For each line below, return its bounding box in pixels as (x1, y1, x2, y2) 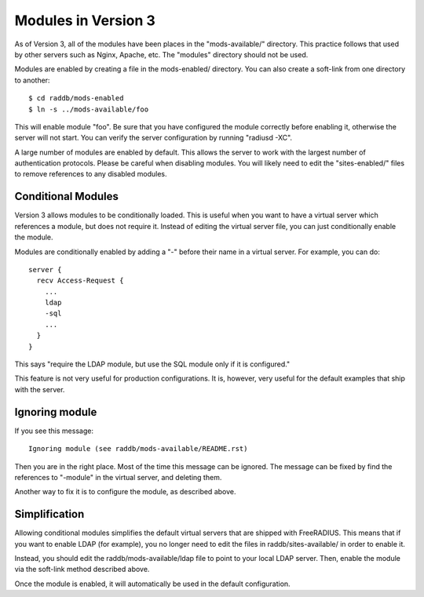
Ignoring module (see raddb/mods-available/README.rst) (28, 444, 248, 453)
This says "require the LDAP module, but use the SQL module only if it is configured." (14, 359, 291, 369)
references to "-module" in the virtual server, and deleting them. (14, 472, 222, 482)
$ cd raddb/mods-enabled (28, 94, 124, 103)
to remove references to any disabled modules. (14, 169, 167, 179)
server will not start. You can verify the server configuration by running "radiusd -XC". (14, 133, 293, 143)
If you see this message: (14, 426, 94, 435)
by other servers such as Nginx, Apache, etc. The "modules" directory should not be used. (14, 49, 309, 59)
